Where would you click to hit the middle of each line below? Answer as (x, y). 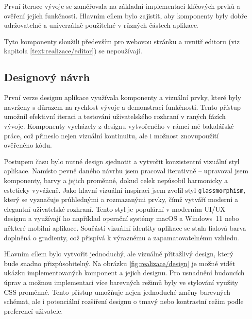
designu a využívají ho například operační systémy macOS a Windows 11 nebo (122, 218)
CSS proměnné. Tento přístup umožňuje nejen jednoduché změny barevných (117, 292)
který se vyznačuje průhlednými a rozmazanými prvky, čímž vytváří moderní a (121, 199)
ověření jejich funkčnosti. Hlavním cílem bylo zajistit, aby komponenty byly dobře (126, 15)
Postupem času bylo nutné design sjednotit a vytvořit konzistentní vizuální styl (122, 161)
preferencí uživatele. (34, 311)
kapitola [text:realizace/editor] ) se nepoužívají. (73, 51)
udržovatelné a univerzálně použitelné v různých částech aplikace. (101, 25)
